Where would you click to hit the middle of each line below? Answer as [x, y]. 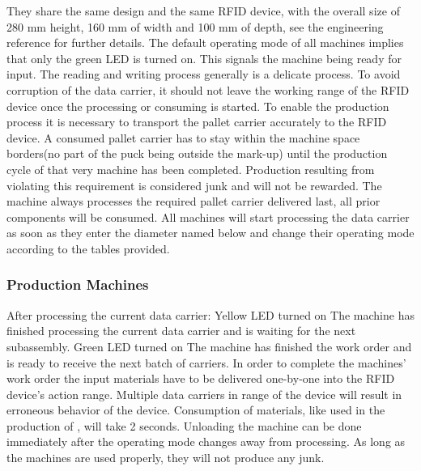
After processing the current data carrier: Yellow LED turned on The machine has [210, 314]
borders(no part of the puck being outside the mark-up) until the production [197, 153]
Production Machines [78, 284]
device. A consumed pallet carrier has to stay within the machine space [183, 137]
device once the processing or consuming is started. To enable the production [198, 106]
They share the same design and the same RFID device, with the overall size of [203, 11]
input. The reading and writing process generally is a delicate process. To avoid [204, 74]
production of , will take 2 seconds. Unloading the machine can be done [184, 425]
